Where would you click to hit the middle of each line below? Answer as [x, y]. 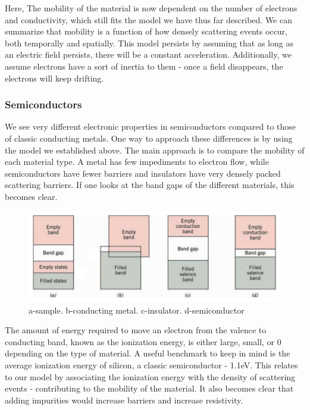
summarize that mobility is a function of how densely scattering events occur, [146, 31]
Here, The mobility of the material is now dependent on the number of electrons [151, 8]
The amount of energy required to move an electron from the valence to [136, 330]
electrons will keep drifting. [54, 78]
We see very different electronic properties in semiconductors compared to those [151, 126]
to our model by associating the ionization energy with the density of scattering [150, 376]
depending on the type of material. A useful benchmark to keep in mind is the [148, 353]
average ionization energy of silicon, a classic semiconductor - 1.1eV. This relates [151, 364]
